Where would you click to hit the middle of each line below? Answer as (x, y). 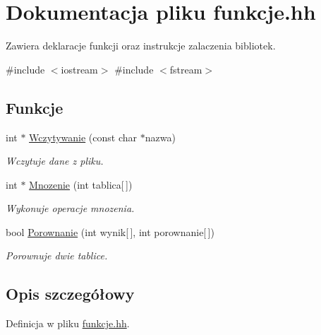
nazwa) (160, 137)
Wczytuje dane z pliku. (55, 161)
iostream (79, 69)
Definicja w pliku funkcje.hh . (68, 323)
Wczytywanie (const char (83, 137)
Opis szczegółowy (70, 294)
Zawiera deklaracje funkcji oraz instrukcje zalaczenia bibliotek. (141, 46)
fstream (186, 69)
